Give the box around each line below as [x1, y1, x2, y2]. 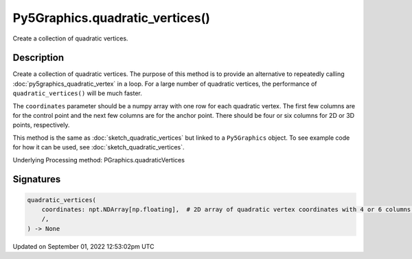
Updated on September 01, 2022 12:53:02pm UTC [12, 242, 154, 250]
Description [12, 52, 65, 64]
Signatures [12, 173, 61, 185]
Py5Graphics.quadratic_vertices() [12, 10, 211, 25]
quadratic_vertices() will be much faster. [12, 89, 142, 97]
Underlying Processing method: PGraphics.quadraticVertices [12, 156, 185, 164]
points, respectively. [12, 121, 70, 129]
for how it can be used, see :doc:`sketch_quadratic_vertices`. [12, 143, 185, 151]
